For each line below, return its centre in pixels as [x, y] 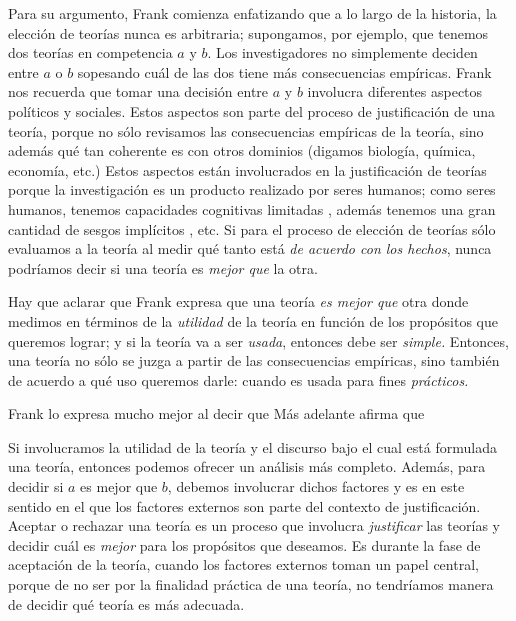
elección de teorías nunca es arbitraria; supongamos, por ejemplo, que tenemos [248, 32]
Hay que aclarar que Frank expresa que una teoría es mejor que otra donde [238, 301]
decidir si [36, 486]
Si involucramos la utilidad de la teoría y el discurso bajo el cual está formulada [252, 446]
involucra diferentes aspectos [395, 91]
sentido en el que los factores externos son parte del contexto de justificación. [244, 505]
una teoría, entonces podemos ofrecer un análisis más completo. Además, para [247, 466]
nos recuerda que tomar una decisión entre [138, 91]
